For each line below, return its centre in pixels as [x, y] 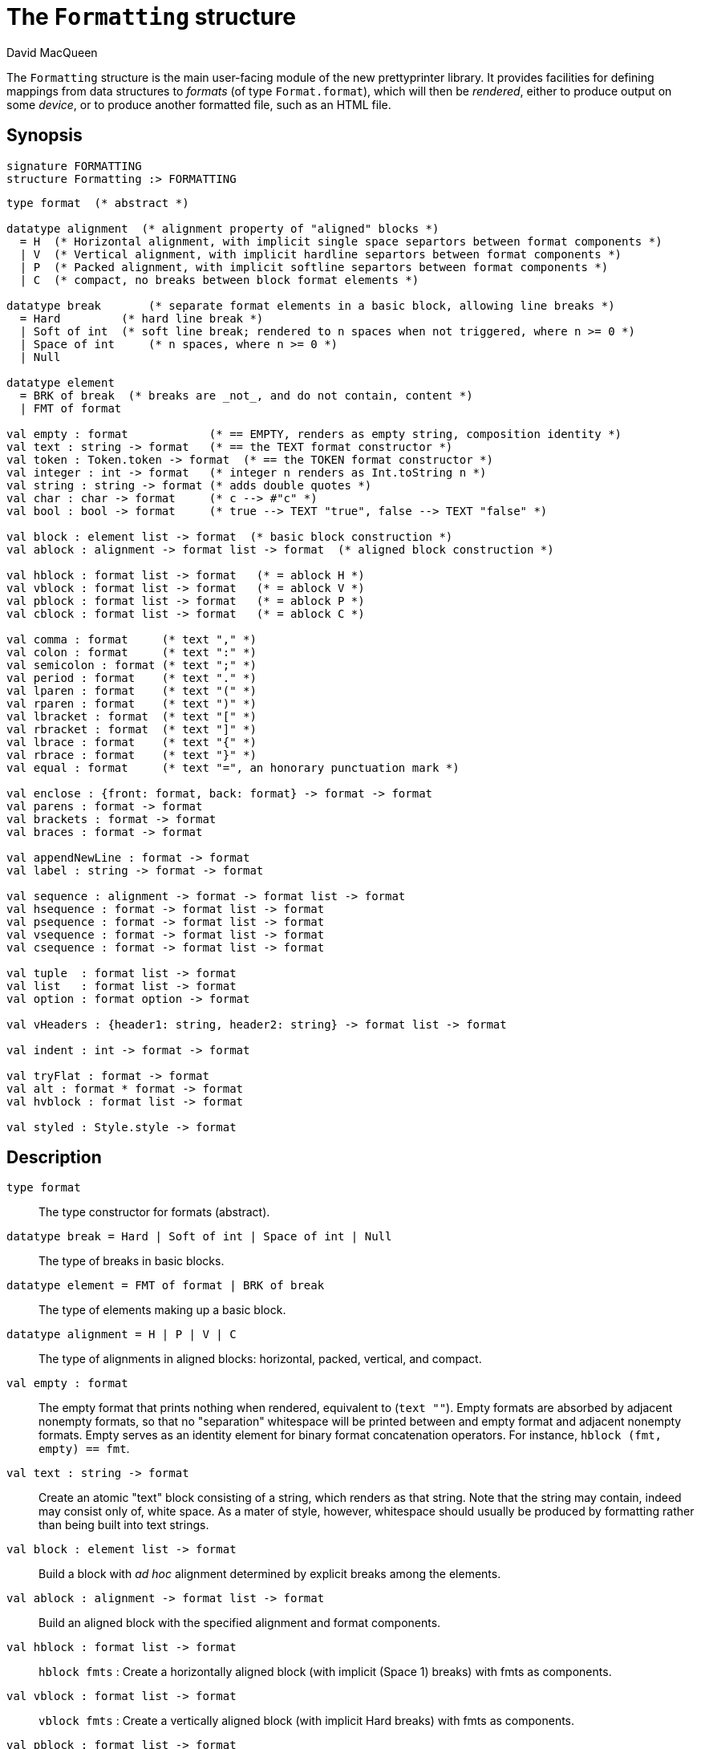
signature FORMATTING [74, 166]
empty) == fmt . [84, 1449]
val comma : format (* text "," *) [132, 639]
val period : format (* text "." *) [132, 678]
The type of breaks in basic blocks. [132, 1261]
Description [54, 1158]
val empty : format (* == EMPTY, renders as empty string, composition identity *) [314, 434]
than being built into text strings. [124, 1525]
